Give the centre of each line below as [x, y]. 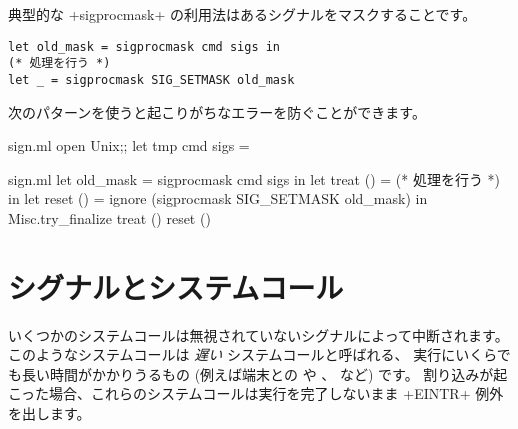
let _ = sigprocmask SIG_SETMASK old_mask [151, 79]
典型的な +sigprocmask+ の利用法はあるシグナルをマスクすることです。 [242, 14]
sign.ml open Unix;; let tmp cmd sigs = [129, 145]
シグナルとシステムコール [176, 286]
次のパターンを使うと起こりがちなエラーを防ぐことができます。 [217, 111]
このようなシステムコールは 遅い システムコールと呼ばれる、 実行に [232, 354]
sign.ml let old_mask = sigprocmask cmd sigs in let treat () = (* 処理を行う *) [254, 178]
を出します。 [49, 413]
